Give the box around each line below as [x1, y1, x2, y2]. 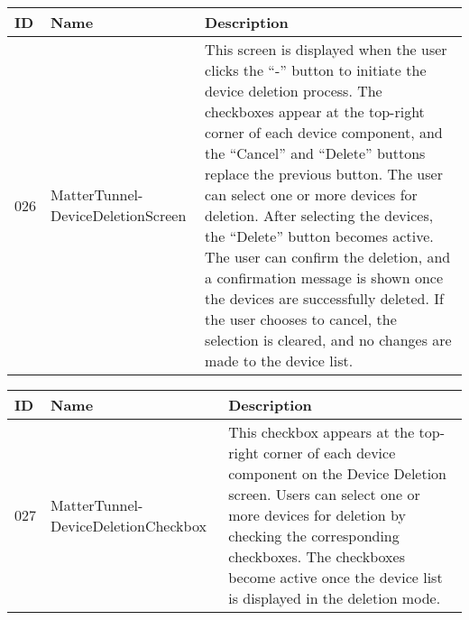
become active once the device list [228, 567, 443, 588]
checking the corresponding [228, 525, 400, 546]
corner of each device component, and [205, 122, 443, 143]
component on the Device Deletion [228, 463, 447, 484]
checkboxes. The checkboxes [228, 546, 405, 567]
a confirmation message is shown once [205, 267, 443, 288]
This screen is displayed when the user [205, 39, 447, 60]
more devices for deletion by [228, 504, 406, 525]
